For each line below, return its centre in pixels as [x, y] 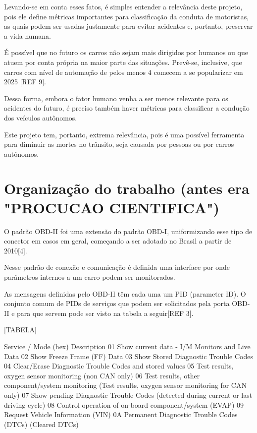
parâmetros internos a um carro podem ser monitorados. [90, 277]
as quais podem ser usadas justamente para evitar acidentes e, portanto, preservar [128, 26]
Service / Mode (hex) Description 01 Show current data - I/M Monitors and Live [127, 346]
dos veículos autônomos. [41, 117]
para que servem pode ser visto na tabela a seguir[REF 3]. [105, 313]
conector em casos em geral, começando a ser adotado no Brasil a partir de [118, 241]
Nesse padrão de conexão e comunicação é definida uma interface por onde [117, 267]
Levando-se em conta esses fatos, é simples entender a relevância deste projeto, [123, 6]
